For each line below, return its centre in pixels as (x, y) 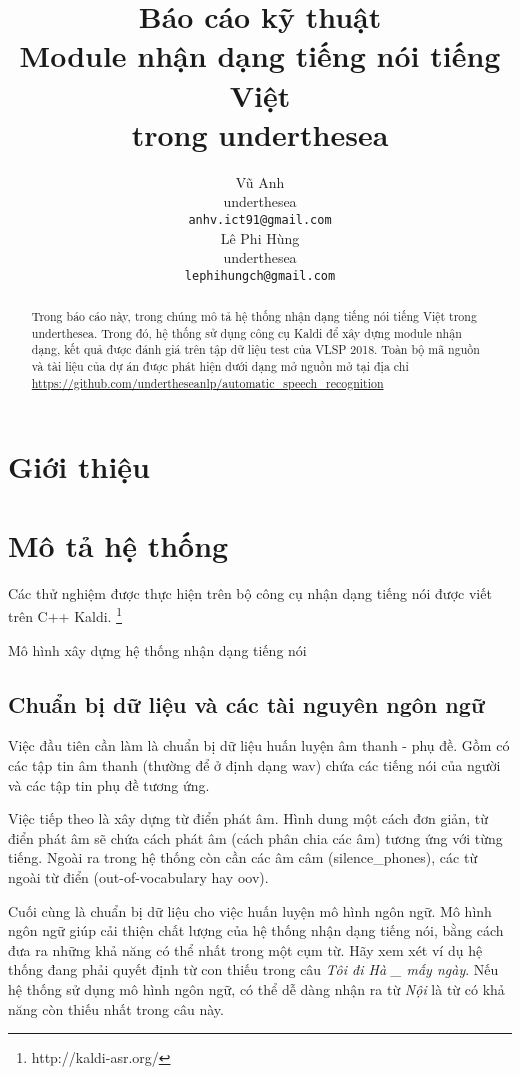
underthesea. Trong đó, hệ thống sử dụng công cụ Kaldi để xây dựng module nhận (246, 332)
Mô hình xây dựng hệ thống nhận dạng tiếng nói (157, 649)
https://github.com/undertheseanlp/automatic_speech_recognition (207, 382)
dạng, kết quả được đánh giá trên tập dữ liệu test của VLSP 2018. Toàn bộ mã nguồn (255, 349)
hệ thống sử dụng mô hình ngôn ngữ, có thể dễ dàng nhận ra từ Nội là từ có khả (256, 988)
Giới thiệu (79, 466)
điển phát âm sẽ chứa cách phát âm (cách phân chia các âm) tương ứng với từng (255, 837)
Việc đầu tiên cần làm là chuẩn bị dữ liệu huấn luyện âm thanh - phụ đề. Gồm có (259, 745)
